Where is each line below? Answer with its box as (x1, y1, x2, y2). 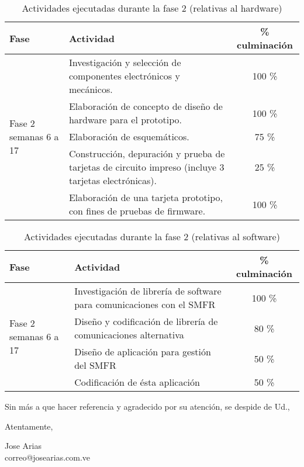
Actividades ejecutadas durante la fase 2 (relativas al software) (24, 230, 280, 243)
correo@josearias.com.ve (5, 451, 91, 463)
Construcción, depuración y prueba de (68, 147, 225, 160)
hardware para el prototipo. (68, 113, 182, 126)
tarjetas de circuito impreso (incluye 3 (68, 160, 224, 174)
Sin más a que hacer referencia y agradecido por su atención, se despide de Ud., (5, 400, 290, 412)
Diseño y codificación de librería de (74, 314, 218, 328)
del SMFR (74, 358, 116, 372)
